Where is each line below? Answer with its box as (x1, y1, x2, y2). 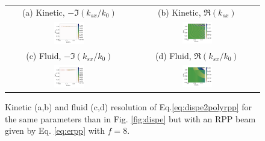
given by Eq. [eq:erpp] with (5, 124, 105, 137)
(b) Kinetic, (158, 5, 201, 18)
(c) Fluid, (26, 49, 61, 61)
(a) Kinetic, (22, 5, 65, 18)
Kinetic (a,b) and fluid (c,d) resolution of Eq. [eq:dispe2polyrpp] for (5, 100, 252, 113)
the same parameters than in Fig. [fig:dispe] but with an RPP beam (5, 112, 256, 125)
